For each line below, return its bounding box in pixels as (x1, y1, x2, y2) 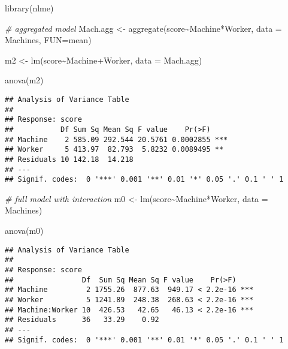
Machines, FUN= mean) (5, 34, 92, 46)
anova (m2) (5, 74, 44, 86)
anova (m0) (5, 224, 44, 237)
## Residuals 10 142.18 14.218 (5, 155, 134, 164)
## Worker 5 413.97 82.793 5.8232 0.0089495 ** (5, 145, 224, 154)
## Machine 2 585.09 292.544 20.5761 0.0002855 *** (5, 135, 228, 144)
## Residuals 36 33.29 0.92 (5, 315, 159, 324)
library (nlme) (5, 2, 54, 14)
